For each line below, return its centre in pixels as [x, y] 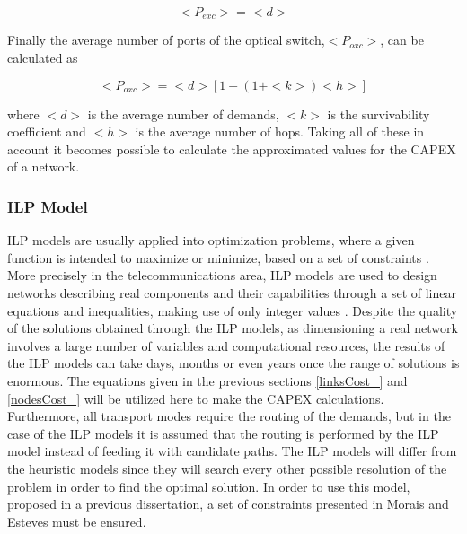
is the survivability [379, 114]
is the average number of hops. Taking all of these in [280, 131]
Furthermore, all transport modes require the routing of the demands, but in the [229, 416]
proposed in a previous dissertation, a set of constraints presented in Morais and [228, 504]
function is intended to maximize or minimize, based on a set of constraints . [218, 257]
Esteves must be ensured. [77, 521]
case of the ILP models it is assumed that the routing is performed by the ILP [223, 433]
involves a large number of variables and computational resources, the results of [226, 345]
